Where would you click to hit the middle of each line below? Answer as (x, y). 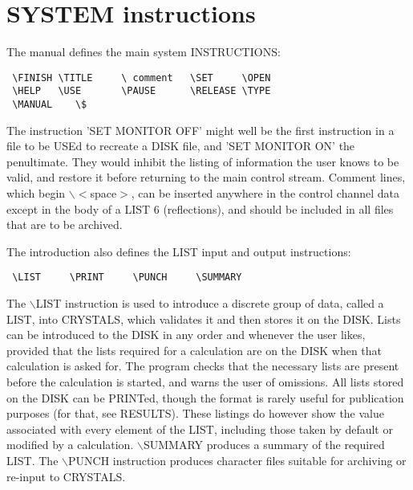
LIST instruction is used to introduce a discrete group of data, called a (210, 303)
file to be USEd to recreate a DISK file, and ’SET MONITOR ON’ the (181, 146)
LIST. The (32, 461)
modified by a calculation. (70, 445)
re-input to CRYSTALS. (66, 476)
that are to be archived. (65, 225)
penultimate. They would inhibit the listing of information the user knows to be (203, 161)
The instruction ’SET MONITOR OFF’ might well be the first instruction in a (200, 130)
